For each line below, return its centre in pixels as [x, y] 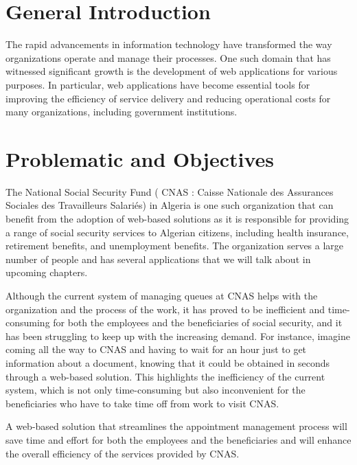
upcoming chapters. [47, 272]
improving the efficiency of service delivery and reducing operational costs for [168, 98]
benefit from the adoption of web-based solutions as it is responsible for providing [177, 218]
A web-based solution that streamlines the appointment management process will [176, 426]
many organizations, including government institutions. [122, 112]
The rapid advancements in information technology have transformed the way [169, 44]
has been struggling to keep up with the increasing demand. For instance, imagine [178, 336]
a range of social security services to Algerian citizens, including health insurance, [177, 232]
